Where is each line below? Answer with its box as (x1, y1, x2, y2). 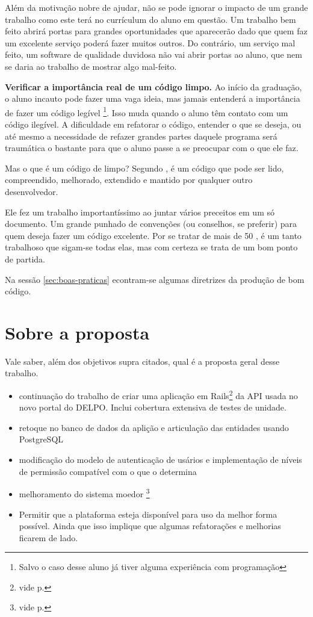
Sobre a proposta (5, 320, 150, 344)
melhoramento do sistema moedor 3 (19, 486, 150, 500)
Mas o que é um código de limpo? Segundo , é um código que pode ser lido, (5, 161, 284, 174)
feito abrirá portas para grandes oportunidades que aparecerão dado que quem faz (5, 25, 308, 37)
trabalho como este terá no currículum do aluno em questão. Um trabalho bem (5, 13, 296, 25)
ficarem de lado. (19, 531, 78, 544)
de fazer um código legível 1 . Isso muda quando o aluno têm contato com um (5, 104, 288, 119)
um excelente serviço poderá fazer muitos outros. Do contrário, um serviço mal (5, 36, 296, 49)
